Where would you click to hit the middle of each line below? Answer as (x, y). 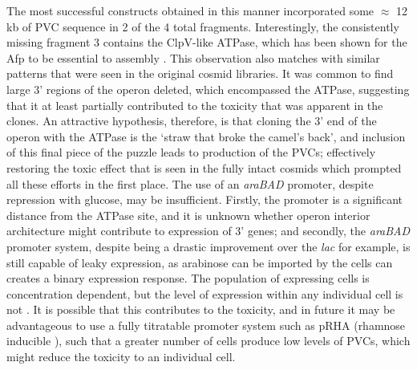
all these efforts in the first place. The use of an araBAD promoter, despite (190, 183)
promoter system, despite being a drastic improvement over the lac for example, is (208, 246)
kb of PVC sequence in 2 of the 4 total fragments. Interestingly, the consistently (203, 26)
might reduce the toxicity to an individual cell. (121, 357)
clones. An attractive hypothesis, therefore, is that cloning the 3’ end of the (192, 121)
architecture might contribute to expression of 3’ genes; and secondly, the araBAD (208, 231)
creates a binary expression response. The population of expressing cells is (188, 278)
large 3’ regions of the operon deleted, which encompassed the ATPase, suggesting (208, 89)
